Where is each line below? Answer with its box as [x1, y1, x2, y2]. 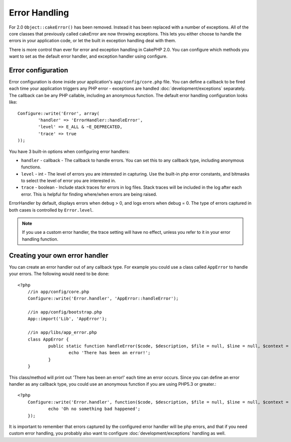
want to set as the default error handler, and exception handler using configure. [9, 53, 168, 59]
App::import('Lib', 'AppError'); [27, 316, 108, 322]
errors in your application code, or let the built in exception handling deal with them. [9, 38, 177, 44]
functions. [21, 164, 41, 170]
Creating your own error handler [9, 251, 109, 260]
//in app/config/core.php [27, 289, 90, 295]
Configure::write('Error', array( [17, 111, 99, 116]
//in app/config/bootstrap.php [27, 310, 102, 315]
